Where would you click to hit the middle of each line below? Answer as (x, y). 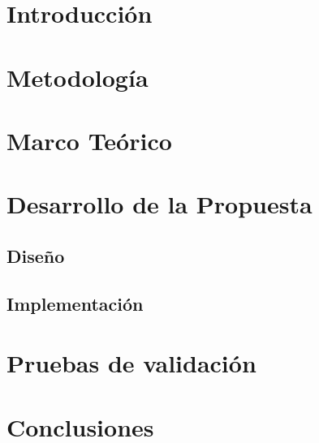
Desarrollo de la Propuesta (159, 204)
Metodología (78, 77)
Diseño (36, 255)
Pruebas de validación (131, 363)
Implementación (75, 303)
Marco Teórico (89, 140)
